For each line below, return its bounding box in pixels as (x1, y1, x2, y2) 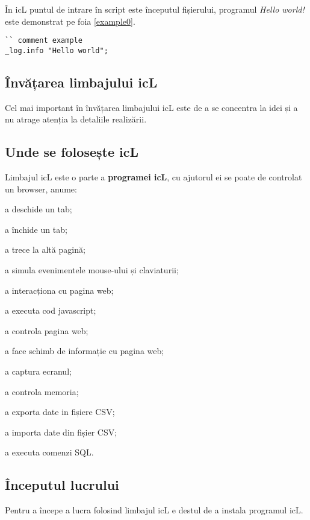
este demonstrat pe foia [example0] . (5, 14, 135, 27)
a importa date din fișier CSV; (5, 425, 117, 438)
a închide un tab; (5, 223, 67, 235)
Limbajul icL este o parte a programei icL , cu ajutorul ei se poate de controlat (5, 171, 302, 183)
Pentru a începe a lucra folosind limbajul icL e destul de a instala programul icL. (5, 504, 303, 516)
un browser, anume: (5, 182, 77, 195)
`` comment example (5, 36, 82, 45)
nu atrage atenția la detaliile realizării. (5, 113, 147, 125)
